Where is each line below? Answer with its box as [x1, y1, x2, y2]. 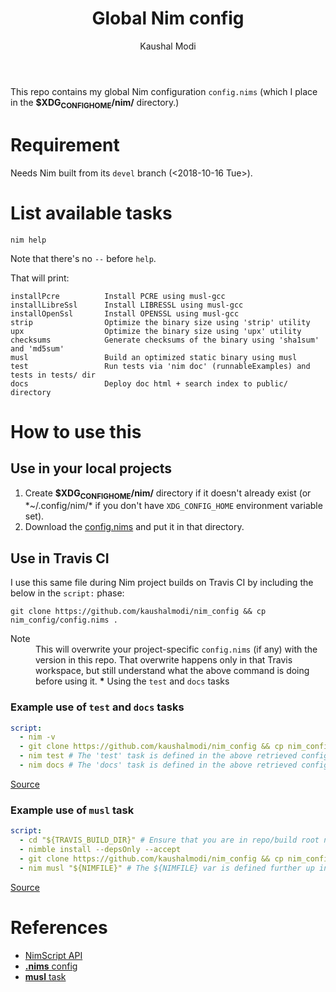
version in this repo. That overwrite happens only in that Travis [35, 654, 293, 666]
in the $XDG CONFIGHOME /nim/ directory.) [10, 96, 180, 111]
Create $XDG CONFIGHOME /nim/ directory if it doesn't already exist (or [24, 487, 312, 501]
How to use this [10, 420, 142, 443]
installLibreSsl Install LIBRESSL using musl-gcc [10, 300, 244, 310]
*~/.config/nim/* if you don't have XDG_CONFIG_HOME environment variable [24, 500, 323, 512]
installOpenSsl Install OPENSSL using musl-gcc [10, 308, 240, 319]
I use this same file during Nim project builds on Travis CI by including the [10, 577, 314, 589]
